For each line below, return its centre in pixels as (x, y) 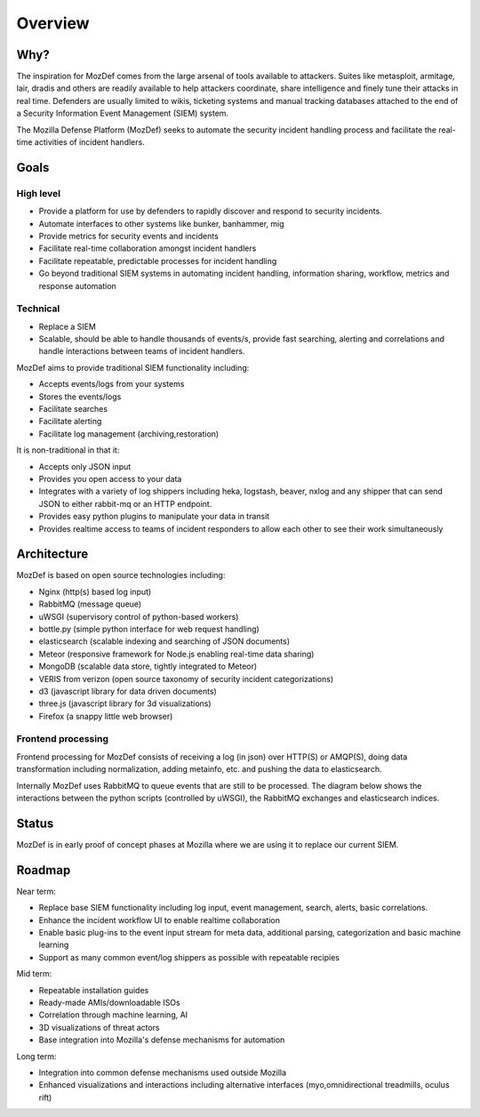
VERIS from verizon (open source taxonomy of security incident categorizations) (186, 679)
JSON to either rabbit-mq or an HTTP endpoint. (125, 503)
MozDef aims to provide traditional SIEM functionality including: (133, 367)
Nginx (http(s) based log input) (95, 591)
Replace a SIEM (68, 326)
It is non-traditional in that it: (68, 450)
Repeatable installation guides (94, 990)
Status (35, 823)
